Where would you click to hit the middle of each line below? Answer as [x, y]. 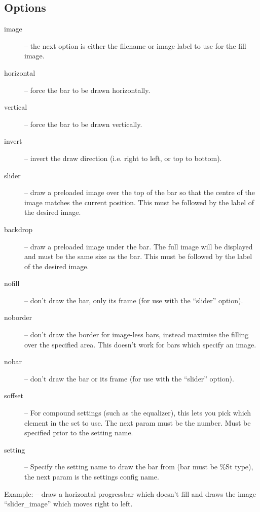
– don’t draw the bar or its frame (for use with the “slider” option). [129, 378]
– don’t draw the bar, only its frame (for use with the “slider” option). [134, 300]
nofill [12, 283]
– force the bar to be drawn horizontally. [87, 90]
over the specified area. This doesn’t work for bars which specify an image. [140, 344]
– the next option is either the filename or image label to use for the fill [135, 45]
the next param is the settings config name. [92, 477]
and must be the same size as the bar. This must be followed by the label [138, 256]
